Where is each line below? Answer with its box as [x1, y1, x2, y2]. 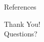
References [4, 2, 36, 12]
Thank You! [4, 18, 40, 29]
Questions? [4, 28, 37, 39]
